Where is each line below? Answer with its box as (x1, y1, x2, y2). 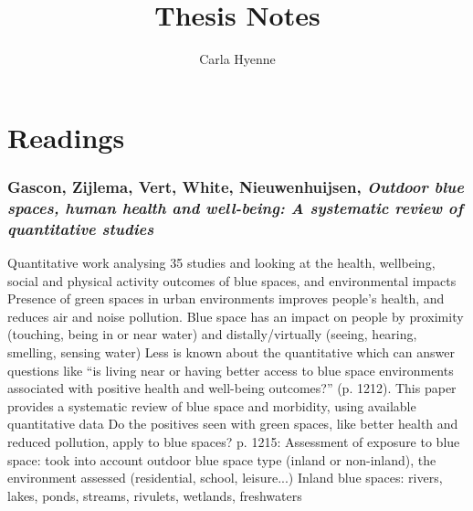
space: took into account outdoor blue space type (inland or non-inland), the (7, 450, 436, 469)
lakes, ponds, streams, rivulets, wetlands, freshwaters (7, 485, 302, 505)
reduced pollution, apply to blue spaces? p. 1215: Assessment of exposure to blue (7, 431, 460, 451)
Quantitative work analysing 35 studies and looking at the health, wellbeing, (7, 252, 436, 271)
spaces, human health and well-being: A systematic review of (7, 196, 464, 218)
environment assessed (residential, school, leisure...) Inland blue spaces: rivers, (7, 468, 443, 487)
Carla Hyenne (199, 49, 276, 69)
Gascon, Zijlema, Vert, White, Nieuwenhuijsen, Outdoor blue (7, 175, 464, 197)
